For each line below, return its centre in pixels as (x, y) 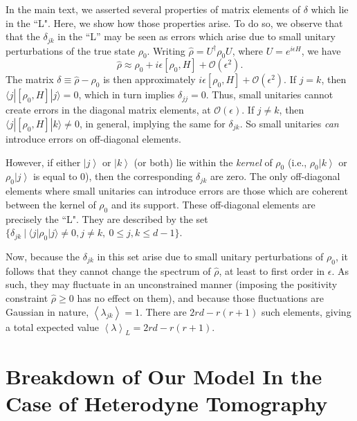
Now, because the (43, 256)
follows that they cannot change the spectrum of (108, 270)
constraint (27, 297)
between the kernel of (51, 204)
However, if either (43, 162)
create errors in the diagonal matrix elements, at (108, 110)
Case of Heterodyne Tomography (167, 403)
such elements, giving (306, 311)
